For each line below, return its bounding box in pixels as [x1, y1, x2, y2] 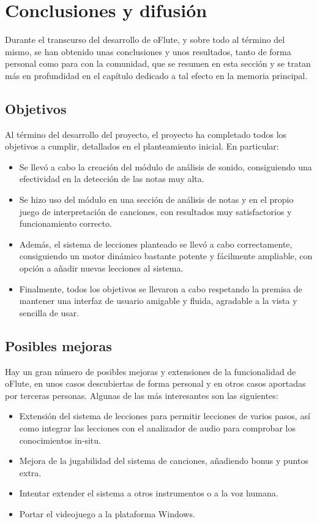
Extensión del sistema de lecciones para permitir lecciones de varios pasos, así [19, 409, 310, 422]
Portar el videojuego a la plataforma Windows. [19, 507, 195, 520]
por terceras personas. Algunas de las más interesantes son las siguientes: [5, 389, 278, 401]
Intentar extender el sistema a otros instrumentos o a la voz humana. [19, 487, 278, 499]
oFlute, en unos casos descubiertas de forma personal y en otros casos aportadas [5, 377, 306, 390]
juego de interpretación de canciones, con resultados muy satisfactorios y [19, 205, 292, 218]
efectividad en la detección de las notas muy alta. [19, 172, 204, 185]
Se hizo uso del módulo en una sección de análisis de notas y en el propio [19, 193, 294, 206]
